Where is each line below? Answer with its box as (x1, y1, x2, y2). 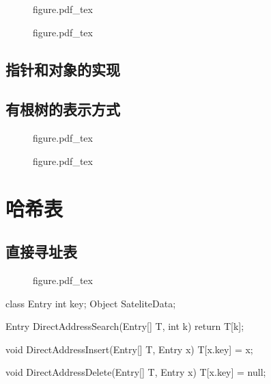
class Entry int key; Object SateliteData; (5, 296, 176, 310)
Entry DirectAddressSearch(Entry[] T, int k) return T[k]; (5, 319, 244, 333)
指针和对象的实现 (5, 58, 120, 79)
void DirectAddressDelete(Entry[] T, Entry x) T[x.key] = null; (5, 365, 266, 379)
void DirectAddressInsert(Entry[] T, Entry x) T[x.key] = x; (5, 342, 253, 356)
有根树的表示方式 (5, 99, 120, 120)
